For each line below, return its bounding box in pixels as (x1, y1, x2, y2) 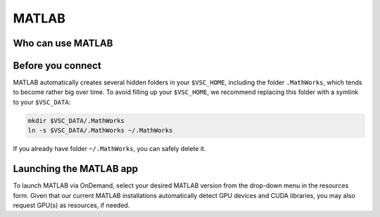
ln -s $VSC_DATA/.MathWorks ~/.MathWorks (27, 126, 173, 135)
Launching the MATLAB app (13, 163, 139, 175)
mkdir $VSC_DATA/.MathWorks (27, 117, 125, 124)
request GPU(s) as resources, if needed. (13, 201, 130, 209)
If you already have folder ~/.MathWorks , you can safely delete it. (13, 145, 206, 153)
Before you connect (13, 60, 101, 72)
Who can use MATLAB (13, 37, 113, 49)
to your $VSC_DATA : (13, 98, 71, 106)
